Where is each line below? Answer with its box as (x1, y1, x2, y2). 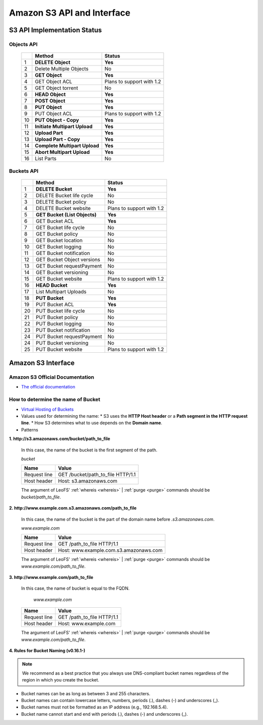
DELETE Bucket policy (36, 198, 87, 205)
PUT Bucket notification (36, 326, 90, 333)
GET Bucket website (36, 275, 82, 282)
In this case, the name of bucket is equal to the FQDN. (21, 585, 130, 591)
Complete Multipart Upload (35, 142, 99, 149)
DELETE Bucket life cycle (36, 192, 94, 199)
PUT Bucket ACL (36, 301, 74, 308)
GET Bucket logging (36, 243, 82, 250)
